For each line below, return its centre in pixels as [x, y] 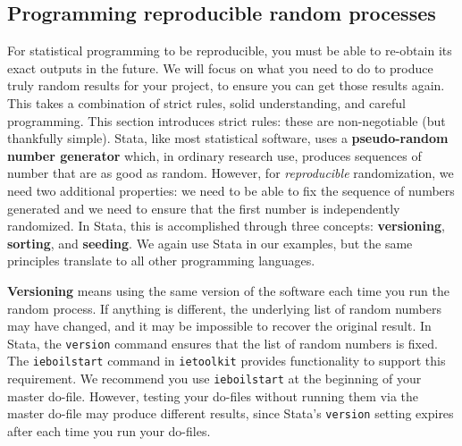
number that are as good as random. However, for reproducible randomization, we [231, 173]
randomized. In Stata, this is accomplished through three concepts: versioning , [226, 226]
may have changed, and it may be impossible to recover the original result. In [219, 326]
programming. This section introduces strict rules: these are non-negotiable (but [227, 120]
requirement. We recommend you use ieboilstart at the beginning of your [214, 379]
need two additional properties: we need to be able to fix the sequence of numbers [231, 190]
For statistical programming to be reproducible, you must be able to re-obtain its [230, 50]
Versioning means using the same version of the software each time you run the [228, 290]
